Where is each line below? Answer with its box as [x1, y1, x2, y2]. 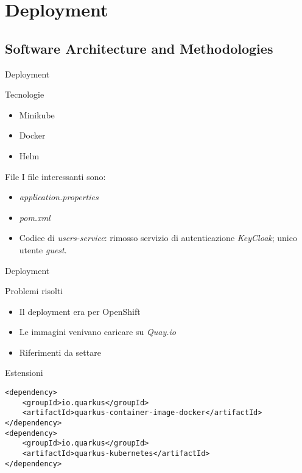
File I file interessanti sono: [5, 170, 106, 182]
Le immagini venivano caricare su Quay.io [19, 325, 176, 338]
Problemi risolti [5, 284, 63, 297]
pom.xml [19, 211, 51, 223]
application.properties [19, 190, 99, 203]
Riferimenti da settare [19, 345, 101, 358]
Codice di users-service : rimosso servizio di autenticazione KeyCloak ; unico [19, 231, 297, 244]
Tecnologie [5, 88, 44, 101]
